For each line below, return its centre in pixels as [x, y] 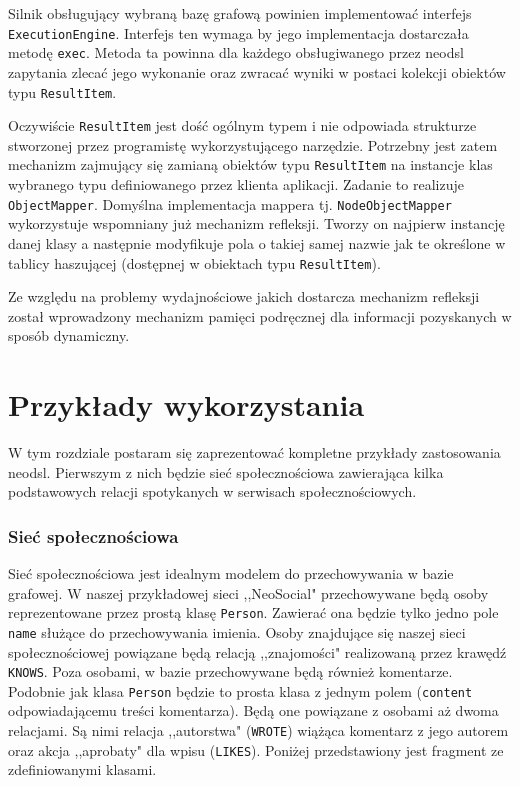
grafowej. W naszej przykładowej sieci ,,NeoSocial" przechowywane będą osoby [248, 592]
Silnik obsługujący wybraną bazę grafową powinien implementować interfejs [240, 13]
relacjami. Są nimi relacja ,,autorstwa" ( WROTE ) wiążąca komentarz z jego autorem [258, 730]
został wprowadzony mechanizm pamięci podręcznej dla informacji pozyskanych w [260, 315]
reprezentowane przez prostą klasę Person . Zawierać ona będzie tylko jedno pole [253, 612]
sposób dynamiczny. [69, 335]
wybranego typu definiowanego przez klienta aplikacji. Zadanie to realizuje [236, 184]
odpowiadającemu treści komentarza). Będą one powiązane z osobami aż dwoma [253, 710]
